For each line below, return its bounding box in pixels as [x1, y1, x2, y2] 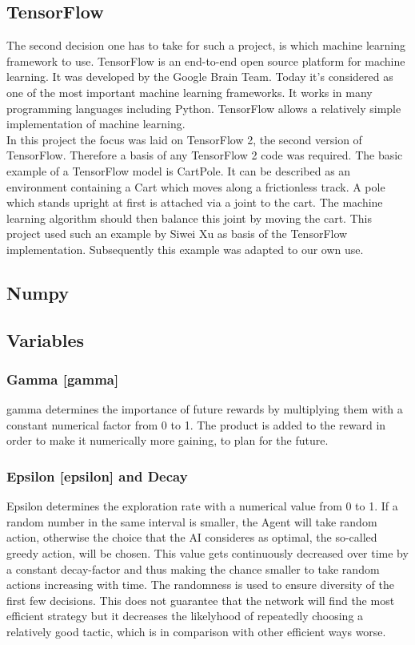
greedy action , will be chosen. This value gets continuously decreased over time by [6, 545, 409, 562]
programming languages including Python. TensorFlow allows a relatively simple [6, 99, 401, 116]
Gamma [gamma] [6, 369, 119, 389]
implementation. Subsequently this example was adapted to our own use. [6, 240, 364, 257]
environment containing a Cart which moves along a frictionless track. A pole [6, 178, 385, 195]
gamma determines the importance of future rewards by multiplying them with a [6, 401, 403, 417]
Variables [6, 327, 85, 352]
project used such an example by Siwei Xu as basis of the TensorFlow [6, 225, 348, 242]
